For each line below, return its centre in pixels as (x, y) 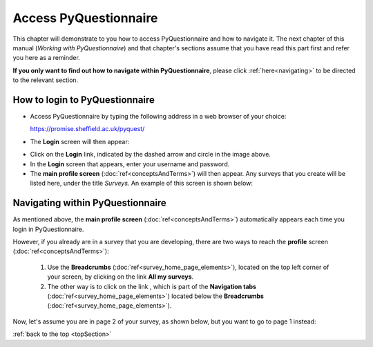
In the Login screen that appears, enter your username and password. (130, 164)
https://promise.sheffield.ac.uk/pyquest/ (87, 129)
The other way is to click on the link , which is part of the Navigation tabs (152, 286)
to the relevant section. (46, 80)
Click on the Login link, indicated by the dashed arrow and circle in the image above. (150, 155)
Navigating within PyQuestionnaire (90, 203)
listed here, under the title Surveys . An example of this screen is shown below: (142, 184)
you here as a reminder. (47, 58)
